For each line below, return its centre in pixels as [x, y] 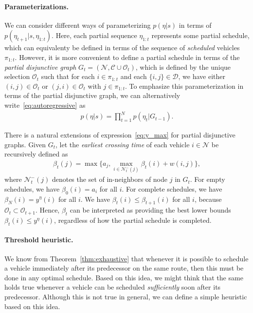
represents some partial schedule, [200, 35]
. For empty [208, 179]
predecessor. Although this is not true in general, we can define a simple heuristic [126, 297]
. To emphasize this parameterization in [184, 86]
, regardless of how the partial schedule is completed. [133, 220]
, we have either [202, 76]
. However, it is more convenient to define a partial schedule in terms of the [127, 57]
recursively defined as [36, 154]
